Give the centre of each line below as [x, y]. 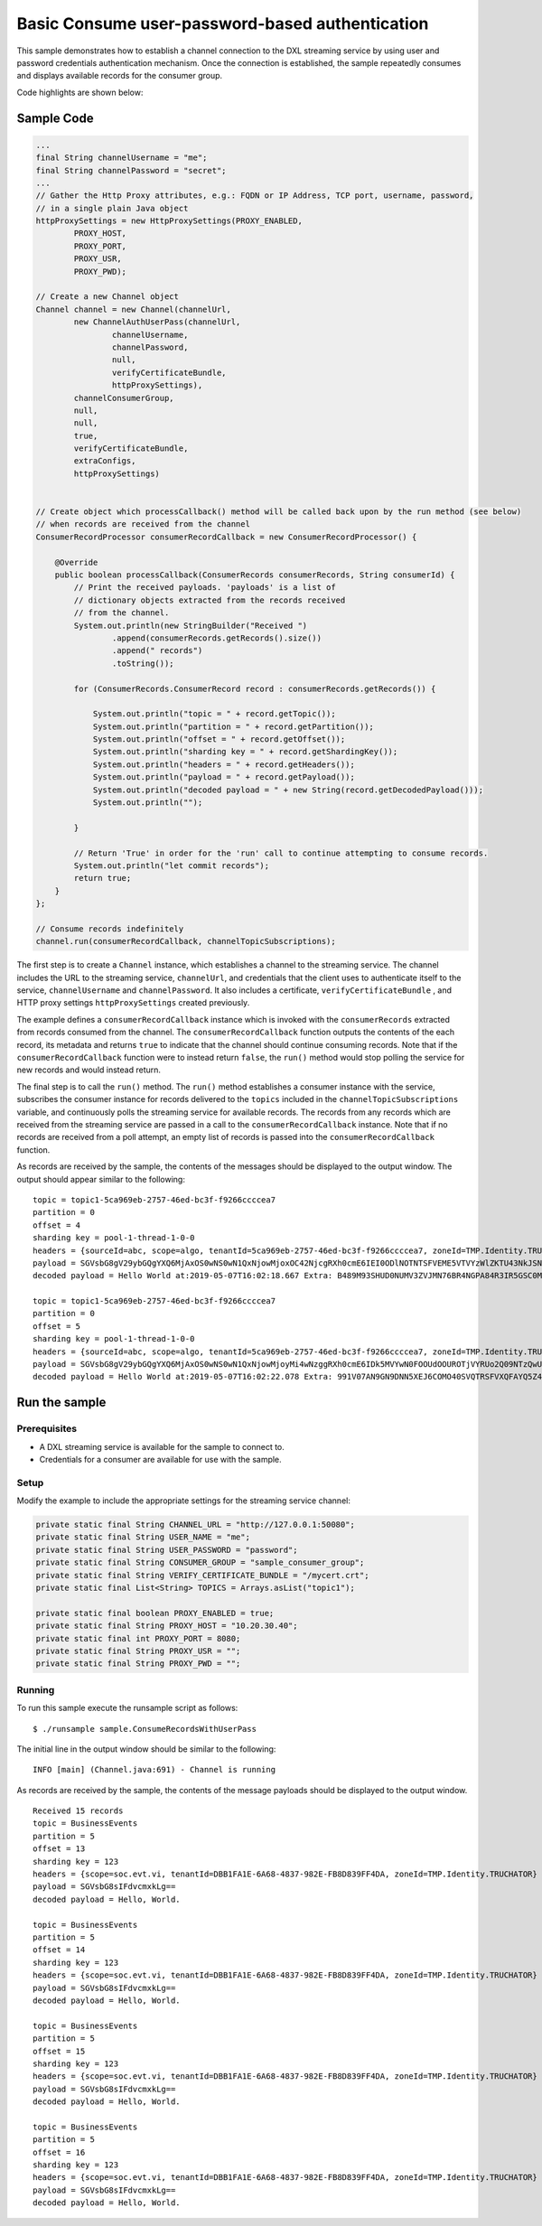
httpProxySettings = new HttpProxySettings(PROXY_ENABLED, [169, 221]
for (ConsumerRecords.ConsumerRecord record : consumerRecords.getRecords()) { [255, 688]
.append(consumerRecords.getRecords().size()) [217, 638]
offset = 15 [59, 2051]
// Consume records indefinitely [110, 929]
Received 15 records [78, 1811]
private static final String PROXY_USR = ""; [138, 1651]
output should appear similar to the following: [101, 1179]
